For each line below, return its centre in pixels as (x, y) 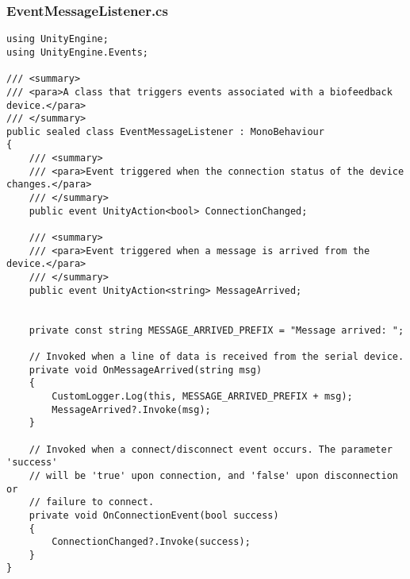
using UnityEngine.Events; (77, 52)
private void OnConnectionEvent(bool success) (154, 515)
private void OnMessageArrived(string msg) (146, 370)
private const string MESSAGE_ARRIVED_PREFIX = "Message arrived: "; (216, 330)
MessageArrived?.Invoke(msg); (131, 409)
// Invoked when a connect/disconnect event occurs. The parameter (211, 449)
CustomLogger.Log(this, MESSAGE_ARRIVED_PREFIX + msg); (202, 396)
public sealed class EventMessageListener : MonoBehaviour (165, 131)
